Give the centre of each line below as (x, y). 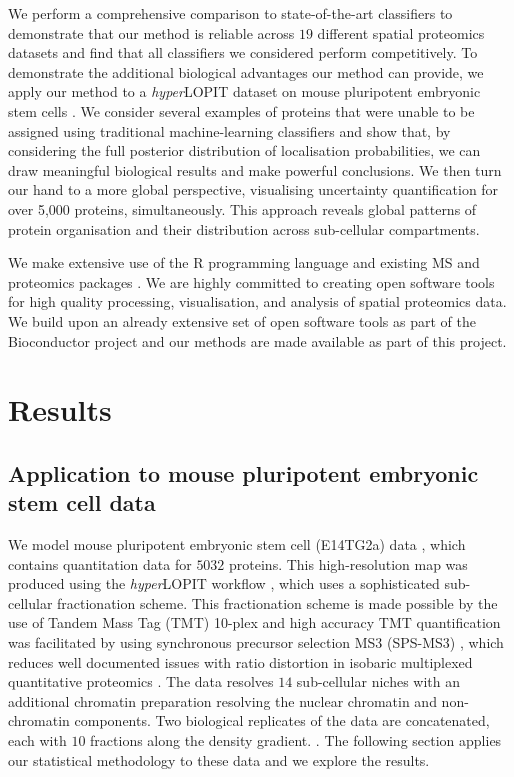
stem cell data (82, 502)
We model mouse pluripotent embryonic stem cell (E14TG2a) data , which (237, 544)
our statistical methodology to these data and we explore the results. (219, 759)
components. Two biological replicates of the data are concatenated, (282, 720)
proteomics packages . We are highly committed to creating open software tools (251, 281)
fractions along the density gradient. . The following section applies (296, 740)
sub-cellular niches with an (378, 681)
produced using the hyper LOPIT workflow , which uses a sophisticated (224, 583)
